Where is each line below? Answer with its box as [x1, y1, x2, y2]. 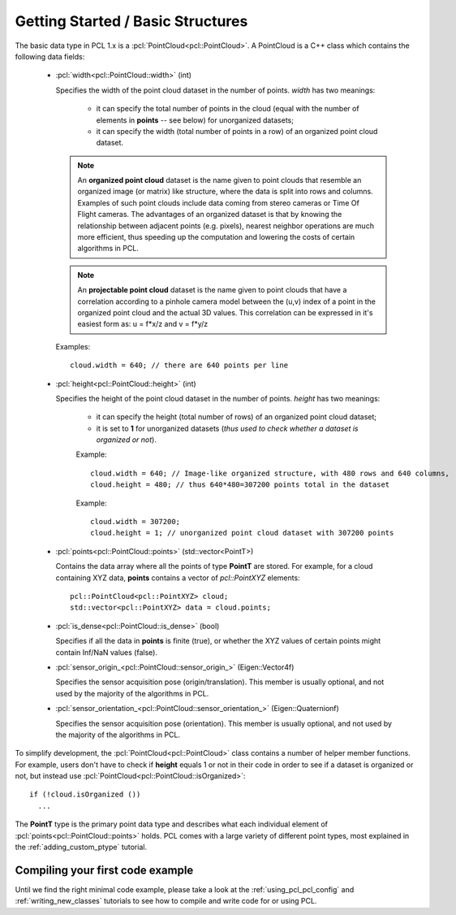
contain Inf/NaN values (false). [55, 647, 158, 657]
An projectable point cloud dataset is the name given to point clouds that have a [77, 285, 347, 295]
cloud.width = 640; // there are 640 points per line [70, 361, 288, 370]
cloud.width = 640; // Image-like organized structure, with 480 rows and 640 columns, [90, 468, 450, 478]
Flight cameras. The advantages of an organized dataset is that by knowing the [77, 210, 342, 219]
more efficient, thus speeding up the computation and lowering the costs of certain [77, 232, 355, 242]
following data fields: [15, 51, 85, 61]
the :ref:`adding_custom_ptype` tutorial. [15, 842, 148, 852]
